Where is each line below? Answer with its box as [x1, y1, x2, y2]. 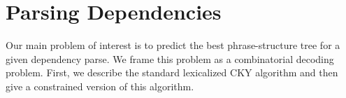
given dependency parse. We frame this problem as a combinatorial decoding [6, 51, 334, 66]
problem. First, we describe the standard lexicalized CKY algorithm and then [6, 65, 338, 80]
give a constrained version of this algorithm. [6, 78, 194, 93]
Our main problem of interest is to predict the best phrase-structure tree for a [6, 38, 340, 52]
